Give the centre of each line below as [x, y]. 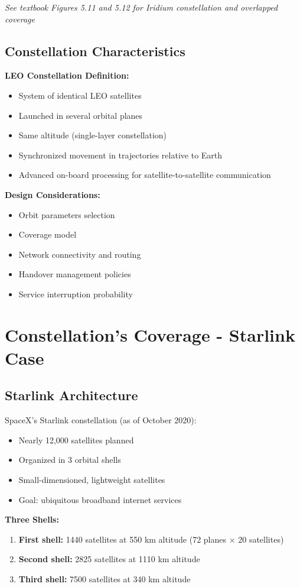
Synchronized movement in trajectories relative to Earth [120, 155]
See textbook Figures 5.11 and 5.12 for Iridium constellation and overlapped [141, 7]
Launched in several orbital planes [81, 115]
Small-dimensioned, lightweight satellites [92, 480]
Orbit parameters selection [67, 214]
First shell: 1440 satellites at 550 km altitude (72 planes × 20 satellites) [151, 539]
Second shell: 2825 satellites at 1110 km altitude [109, 559]
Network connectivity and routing [80, 254]
